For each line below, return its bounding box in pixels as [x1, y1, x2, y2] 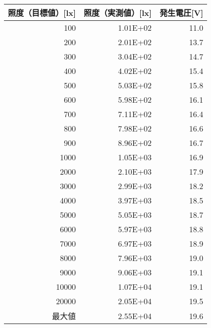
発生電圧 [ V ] [159, 7, 204, 18]
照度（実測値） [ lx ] [84, 7, 152, 18]
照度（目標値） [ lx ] [8, 7, 76, 18]
